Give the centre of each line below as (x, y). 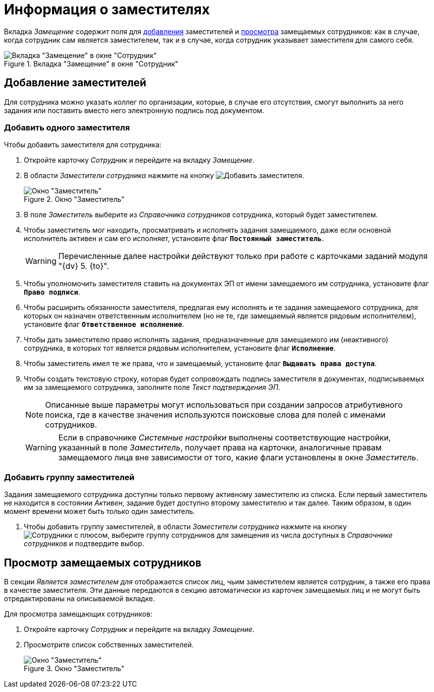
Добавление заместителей (75, 83)
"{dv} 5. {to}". (84, 266)
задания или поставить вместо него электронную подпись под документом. (134, 110)
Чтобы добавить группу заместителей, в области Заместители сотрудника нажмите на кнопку (186, 527)
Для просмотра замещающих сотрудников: (78, 614)
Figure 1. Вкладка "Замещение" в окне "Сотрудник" (91, 63)
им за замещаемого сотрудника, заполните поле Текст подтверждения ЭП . (152, 387)
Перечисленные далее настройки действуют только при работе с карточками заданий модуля (243, 256)
